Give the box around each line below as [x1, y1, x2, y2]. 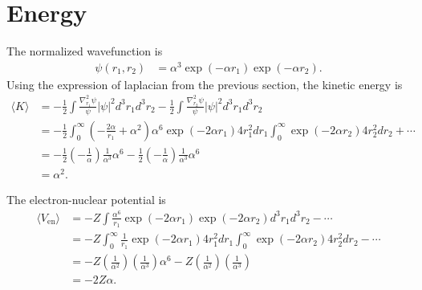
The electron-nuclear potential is [6, 191, 166, 207]
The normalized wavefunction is [6, 43, 163, 59]
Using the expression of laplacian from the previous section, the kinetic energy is [6, 76, 403, 92]
